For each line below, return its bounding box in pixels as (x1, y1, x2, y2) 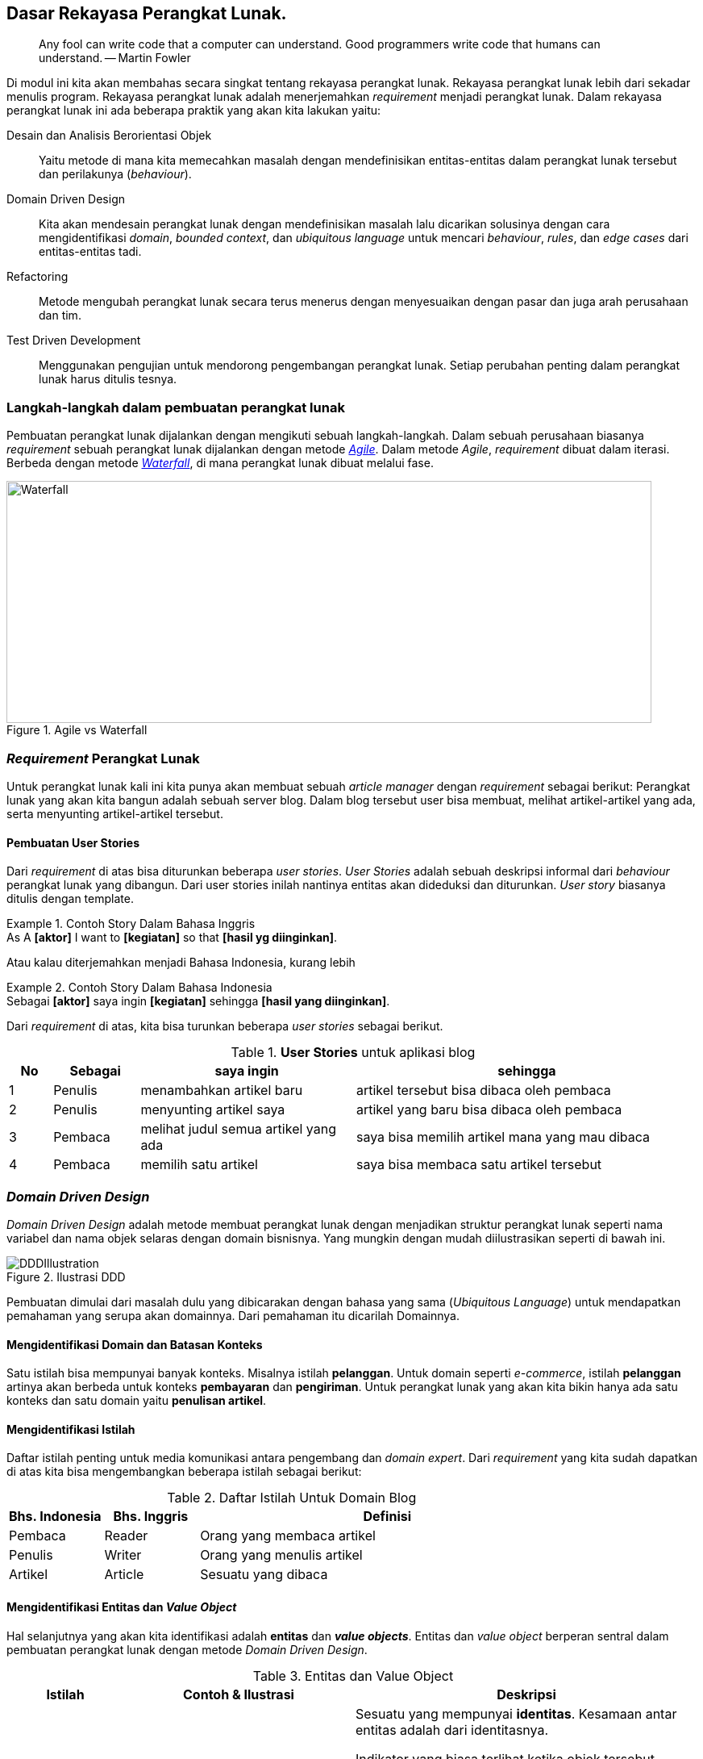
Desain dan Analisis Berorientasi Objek (6, 128, 212, 143)
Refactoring (6, 269, 69, 284)
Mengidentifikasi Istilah (6, 1422, 135, 1436)
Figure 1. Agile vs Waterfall (6, 723, 148, 737)
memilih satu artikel (140, 1156, 258, 1173)
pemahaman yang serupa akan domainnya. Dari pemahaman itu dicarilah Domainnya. (6, 1308, 460, 1322)
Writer (104, 1547, 142, 1564)
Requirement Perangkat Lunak (6, 750, 200, 767)
